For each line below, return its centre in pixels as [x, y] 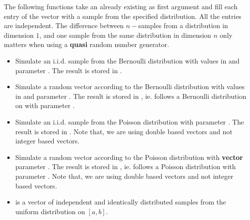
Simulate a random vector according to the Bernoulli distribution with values [130, 86]
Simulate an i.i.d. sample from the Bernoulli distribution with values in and [127, 60]
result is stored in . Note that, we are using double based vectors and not [124, 131]
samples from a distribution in [183, 25]
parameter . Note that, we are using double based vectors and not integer [124, 176]
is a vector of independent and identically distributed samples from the [121, 202]
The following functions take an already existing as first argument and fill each [121, 6]
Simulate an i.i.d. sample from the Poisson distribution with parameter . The [130, 121]
